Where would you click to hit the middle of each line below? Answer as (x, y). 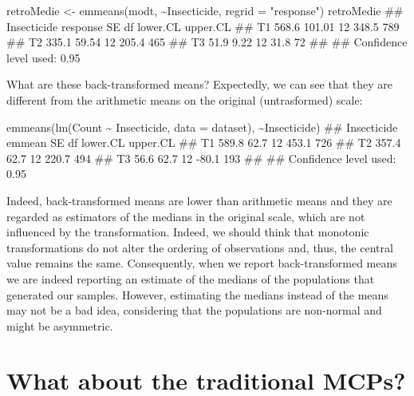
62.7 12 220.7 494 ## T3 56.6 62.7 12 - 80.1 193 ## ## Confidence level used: (201, 158)
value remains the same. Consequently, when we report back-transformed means (202, 263)
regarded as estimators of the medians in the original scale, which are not (186, 216)
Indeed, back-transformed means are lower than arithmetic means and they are (199, 200)
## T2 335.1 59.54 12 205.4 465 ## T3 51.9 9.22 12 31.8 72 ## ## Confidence (207, 42)
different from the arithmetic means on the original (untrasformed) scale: (185, 99)
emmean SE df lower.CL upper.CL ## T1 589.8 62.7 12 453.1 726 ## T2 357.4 (204, 143)
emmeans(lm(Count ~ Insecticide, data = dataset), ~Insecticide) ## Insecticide (202, 127)
